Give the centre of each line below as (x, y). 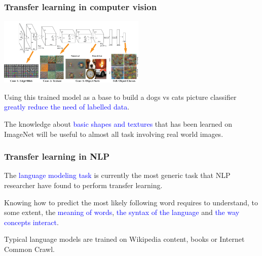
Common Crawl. (29, 249)
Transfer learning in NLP (57, 156)
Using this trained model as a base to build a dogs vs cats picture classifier (120, 97)
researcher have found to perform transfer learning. (83, 185)
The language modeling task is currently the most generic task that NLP (117, 175)
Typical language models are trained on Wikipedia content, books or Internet (124, 239)
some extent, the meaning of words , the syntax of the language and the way (122, 212)
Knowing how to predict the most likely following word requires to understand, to (131, 202)
